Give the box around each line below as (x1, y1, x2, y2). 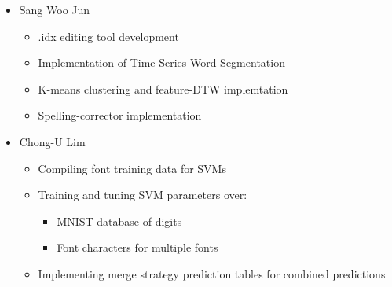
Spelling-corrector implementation (38, 107, 202, 123)
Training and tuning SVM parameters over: (38, 186, 247, 203)
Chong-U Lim (19, 133, 86, 149)
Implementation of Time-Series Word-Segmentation (38, 54, 285, 71)
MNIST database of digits (57, 212, 182, 229)
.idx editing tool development (38, 28, 179, 44)
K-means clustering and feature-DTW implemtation (38, 80, 288, 97)
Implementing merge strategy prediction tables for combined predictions (38, 265, 386, 281)
